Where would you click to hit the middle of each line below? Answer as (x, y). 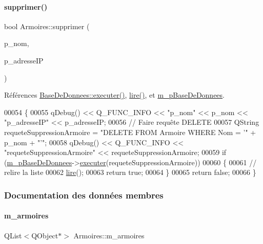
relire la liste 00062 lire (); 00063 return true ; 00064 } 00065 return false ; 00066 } (130, 172)
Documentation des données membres (84, 195)
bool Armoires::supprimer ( (47, 26)
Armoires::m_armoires (109, 235)
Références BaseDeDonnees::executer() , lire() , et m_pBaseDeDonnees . (115, 95)
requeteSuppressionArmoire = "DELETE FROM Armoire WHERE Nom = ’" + (130, 132)
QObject (45, 235)
